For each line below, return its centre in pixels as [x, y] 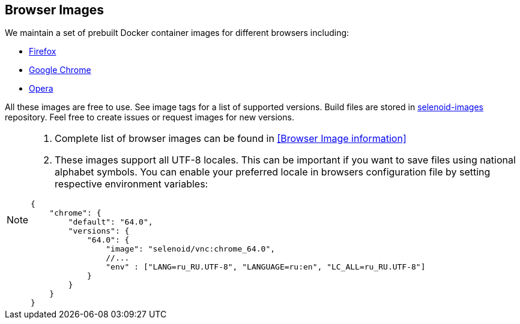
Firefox [43, 52]
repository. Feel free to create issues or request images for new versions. [150, 117]
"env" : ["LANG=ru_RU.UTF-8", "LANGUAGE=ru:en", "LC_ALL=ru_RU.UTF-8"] [266, 267]
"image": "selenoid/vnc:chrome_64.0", [191, 249]
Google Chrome [60, 70]
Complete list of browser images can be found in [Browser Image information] [231, 139]
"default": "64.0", [110, 222]
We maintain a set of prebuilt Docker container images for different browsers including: [177, 33]
